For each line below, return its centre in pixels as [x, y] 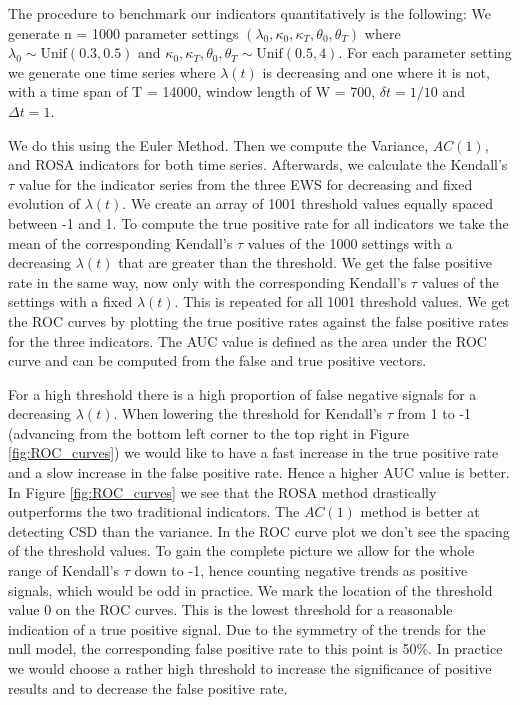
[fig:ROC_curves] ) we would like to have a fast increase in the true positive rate [253, 452]
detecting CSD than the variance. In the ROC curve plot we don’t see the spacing [259, 530]
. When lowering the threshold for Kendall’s [248, 413]
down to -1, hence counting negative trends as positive [301, 570]
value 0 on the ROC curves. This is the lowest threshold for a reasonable [230, 609]
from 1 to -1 [434, 413]
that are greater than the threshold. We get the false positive [305, 262]
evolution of [44, 203]
